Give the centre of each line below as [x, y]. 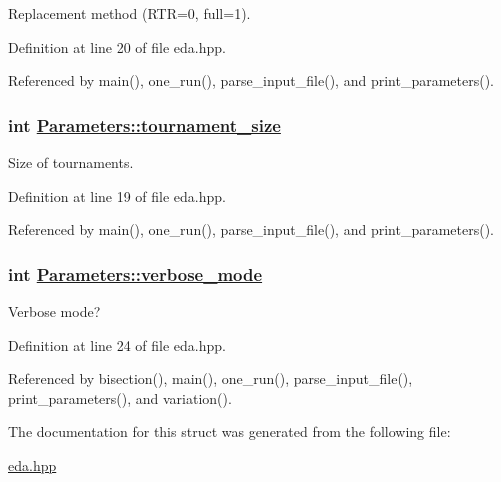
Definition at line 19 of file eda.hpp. [117, 195]
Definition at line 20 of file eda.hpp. [117, 46]
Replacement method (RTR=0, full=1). [129, 13]
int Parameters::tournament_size [144, 124]
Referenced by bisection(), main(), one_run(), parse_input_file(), [210, 378]
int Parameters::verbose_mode [135, 273]
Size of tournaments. [71, 162]
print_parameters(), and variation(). [120, 397]
